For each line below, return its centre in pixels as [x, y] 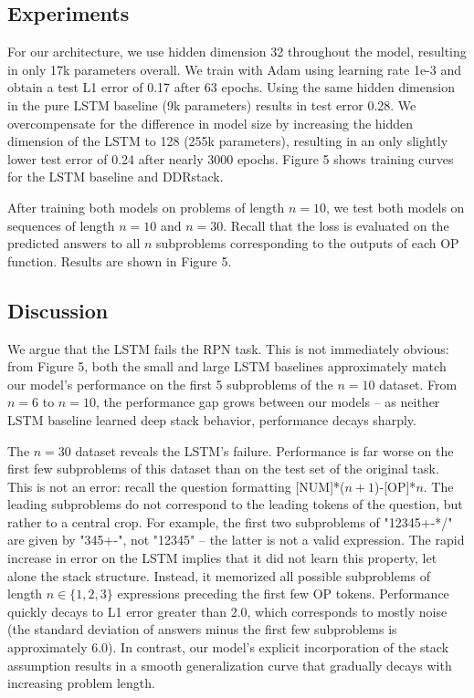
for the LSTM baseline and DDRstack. [116, 177]
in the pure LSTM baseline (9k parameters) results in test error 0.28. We [212, 104]
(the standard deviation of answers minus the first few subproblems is [202, 629]
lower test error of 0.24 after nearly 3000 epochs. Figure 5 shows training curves [231, 158]
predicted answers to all [74, 243]
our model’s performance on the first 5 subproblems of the [170, 384]
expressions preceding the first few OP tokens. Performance [283, 594]
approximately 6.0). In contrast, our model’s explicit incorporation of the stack [228, 647]
